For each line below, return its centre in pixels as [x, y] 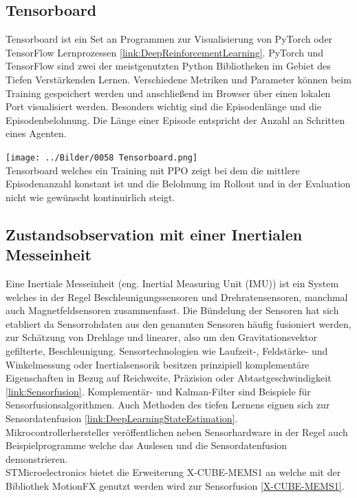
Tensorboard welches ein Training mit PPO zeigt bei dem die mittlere [153, 170]
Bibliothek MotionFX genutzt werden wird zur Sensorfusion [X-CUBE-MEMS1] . [175, 485]
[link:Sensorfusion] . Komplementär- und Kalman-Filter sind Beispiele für [158, 391]
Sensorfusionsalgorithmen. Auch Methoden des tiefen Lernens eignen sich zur [168, 405]
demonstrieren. [37, 458]
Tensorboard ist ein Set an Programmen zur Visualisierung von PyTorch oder [169, 39]
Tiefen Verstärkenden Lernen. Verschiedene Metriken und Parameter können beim [178, 79]
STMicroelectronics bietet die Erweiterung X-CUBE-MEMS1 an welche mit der [173, 472]
